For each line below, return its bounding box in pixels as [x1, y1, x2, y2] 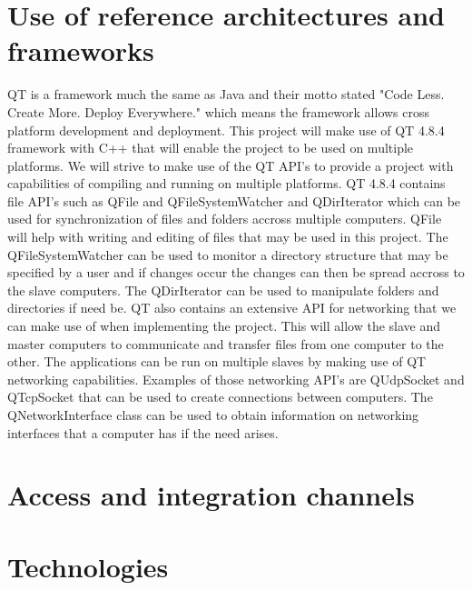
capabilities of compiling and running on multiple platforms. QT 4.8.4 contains [7, 174, 446, 193]
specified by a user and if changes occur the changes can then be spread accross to [7, 263, 465, 282]
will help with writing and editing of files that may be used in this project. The [7, 227, 448, 246]
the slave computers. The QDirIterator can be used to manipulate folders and [7, 280, 439, 299]
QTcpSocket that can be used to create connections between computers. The [7, 387, 433, 406]
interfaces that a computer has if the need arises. [7, 423, 279, 442]
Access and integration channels [7, 476, 415, 514]
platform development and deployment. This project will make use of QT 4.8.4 [7, 120, 445, 139]
